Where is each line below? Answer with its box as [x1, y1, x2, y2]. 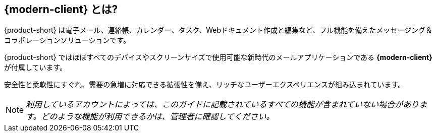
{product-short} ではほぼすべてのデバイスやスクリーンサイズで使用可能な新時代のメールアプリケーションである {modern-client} [4, 53, 432, 62]
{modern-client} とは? [4, 3, 118, 16]
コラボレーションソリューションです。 [4, 36, 131, 45]
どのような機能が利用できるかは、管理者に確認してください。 [41, 111, 275, 122]
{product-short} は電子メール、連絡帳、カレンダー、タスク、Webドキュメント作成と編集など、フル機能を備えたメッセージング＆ [4, 26, 433, 35]
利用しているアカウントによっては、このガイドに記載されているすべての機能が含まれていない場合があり [26, 99, 419, 110]
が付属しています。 [4, 63, 67, 72]
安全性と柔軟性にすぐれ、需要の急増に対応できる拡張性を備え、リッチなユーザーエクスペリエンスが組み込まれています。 [4, 80, 405, 89]
